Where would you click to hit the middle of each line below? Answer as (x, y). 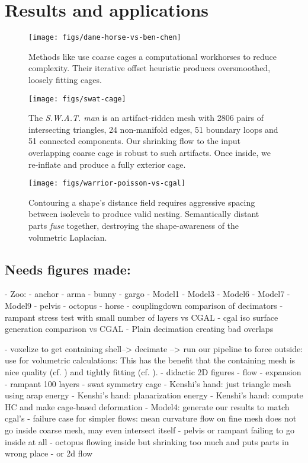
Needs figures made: (68, 269)
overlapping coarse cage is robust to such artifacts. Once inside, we (150, 152)
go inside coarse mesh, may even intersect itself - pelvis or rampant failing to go (150, 430)
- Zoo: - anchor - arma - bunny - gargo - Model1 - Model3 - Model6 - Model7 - (147, 294)
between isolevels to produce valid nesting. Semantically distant (144, 214)
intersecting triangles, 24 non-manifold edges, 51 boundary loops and (153, 129)
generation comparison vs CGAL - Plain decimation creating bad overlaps (139, 329)
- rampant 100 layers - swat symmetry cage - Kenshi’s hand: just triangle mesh (148, 383)
